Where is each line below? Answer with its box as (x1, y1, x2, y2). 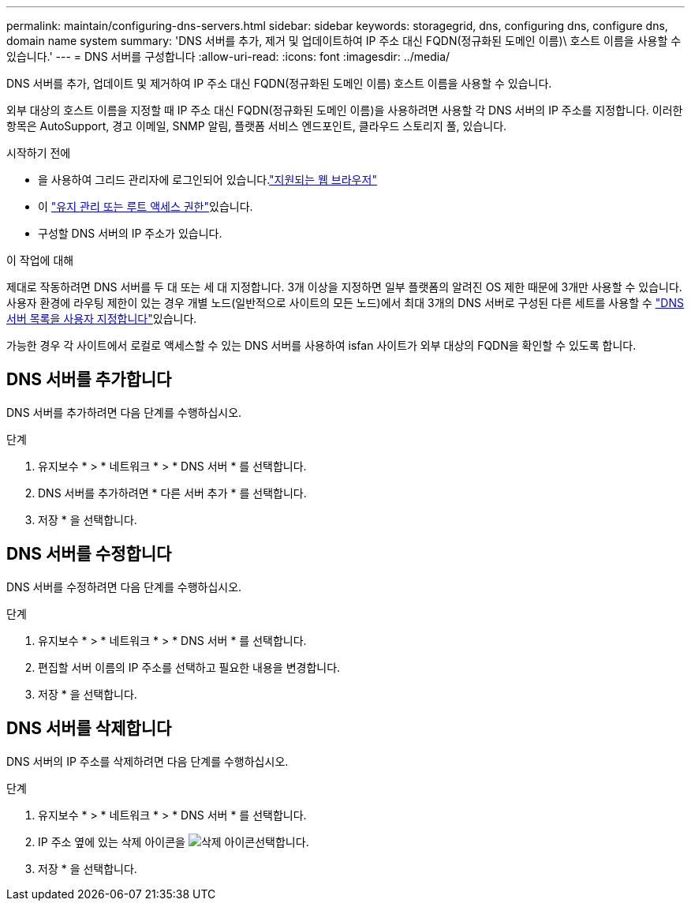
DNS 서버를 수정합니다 (6, 544, 172, 564)
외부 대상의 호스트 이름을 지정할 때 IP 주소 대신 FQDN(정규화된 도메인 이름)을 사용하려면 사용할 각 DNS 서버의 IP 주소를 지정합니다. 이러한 (6, 103, 683, 117)
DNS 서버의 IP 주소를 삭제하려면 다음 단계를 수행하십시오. (6, 754, 289, 768)
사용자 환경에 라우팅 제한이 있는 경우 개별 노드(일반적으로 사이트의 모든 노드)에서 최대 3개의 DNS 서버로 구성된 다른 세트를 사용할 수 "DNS (6, 296, 684, 309)
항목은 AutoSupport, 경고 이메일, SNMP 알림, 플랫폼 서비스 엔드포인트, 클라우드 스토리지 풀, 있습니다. (6, 119, 507, 133)
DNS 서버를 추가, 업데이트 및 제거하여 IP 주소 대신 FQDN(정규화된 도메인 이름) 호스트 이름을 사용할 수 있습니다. (6, 77, 552, 90)
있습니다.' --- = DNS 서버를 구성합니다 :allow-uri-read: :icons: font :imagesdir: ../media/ (6, 50, 450, 63)
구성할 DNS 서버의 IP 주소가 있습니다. (38, 227, 222, 240)
